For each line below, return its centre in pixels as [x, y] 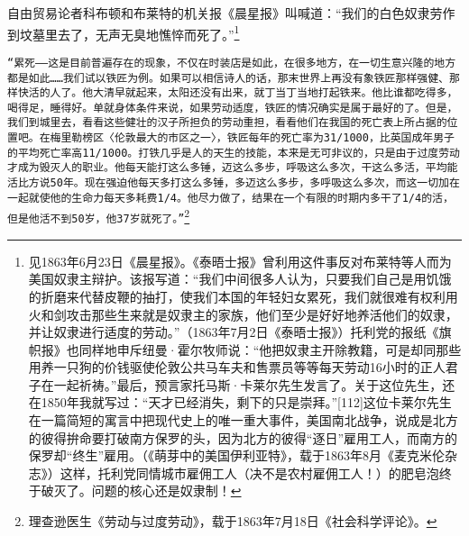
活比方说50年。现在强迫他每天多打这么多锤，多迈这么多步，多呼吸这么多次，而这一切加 [228, 183]
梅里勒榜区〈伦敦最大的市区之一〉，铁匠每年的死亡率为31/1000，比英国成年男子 [253, 138]
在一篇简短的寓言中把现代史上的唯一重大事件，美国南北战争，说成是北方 [243, 420]
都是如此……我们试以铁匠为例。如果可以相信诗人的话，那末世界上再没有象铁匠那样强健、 [228, 78]
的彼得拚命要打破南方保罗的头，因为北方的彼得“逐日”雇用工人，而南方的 [243, 437]
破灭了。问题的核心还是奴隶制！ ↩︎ [141, 491]
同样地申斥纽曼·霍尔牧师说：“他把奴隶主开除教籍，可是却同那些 [270, 349]
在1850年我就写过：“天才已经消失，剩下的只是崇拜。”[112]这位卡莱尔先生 [240, 402]
